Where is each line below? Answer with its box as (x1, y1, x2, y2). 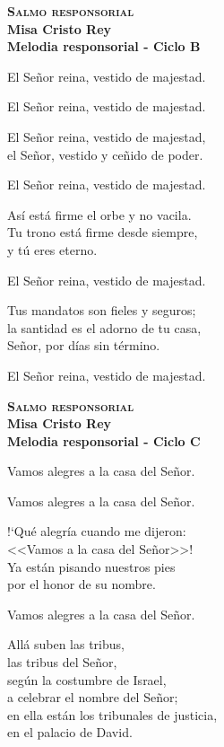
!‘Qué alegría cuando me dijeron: (7, 522, 186, 540)
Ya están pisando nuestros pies (7, 557, 176, 576)
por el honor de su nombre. (7, 575, 156, 593)
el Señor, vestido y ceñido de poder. (7, 145, 203, 163)
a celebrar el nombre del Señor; (7, 688, 178, 707)
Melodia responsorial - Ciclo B (7, 37, 201, 56)
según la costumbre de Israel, (7, 670, 167, 689)
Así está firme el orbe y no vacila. (7, 205, 192, 224)
